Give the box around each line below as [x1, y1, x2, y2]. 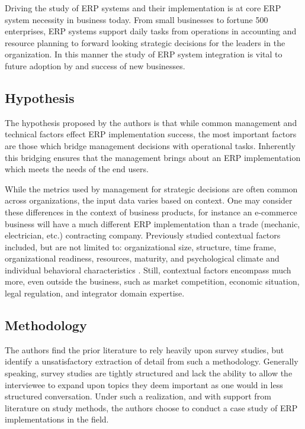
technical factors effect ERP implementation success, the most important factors [5, 128, 297, 140]
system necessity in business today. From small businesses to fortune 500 [5, 13, 268, 25]
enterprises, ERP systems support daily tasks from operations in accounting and [5, 25, 297, 37]
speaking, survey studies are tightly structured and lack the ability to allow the [5, 367, 293, 379]
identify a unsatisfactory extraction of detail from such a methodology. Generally [5, 355, 298, 367]
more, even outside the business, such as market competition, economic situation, [5, 275, 300, 288]
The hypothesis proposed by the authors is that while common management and [5, 116, 297, 128]
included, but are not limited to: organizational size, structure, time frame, [5, 240, 277, 253]
